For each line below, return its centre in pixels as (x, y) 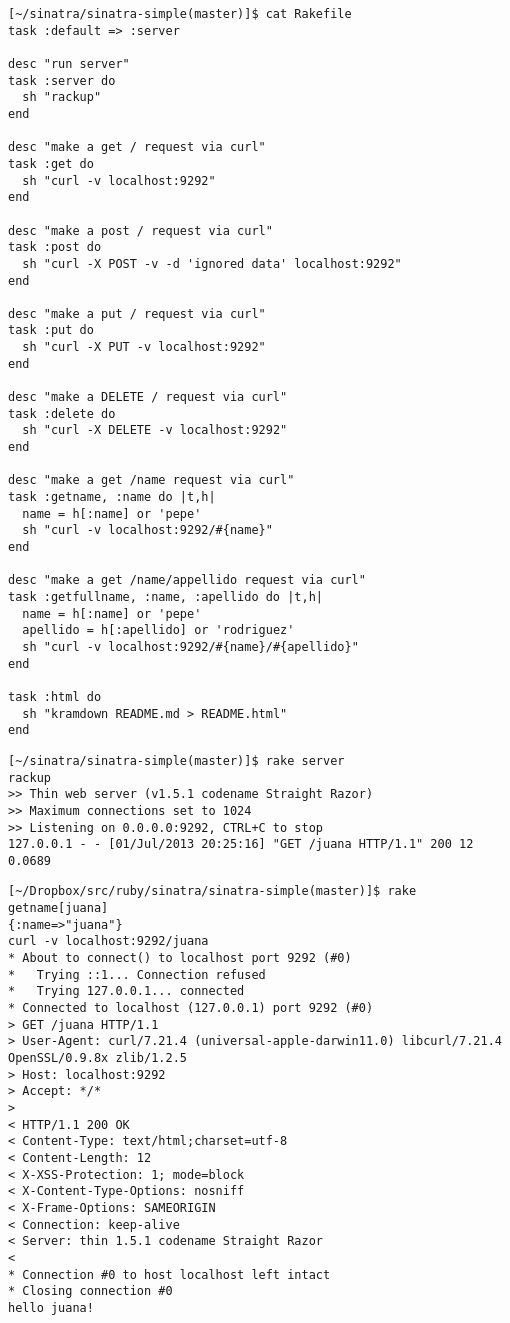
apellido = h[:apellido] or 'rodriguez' (158, 630)
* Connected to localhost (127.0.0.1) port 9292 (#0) (191, 1008)
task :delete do (62, 413)
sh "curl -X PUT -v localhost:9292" (144, 347)
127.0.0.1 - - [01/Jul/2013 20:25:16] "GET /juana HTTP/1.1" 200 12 (241, 844)
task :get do (51, 163)
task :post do (55, 247)
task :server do (62, 80)
